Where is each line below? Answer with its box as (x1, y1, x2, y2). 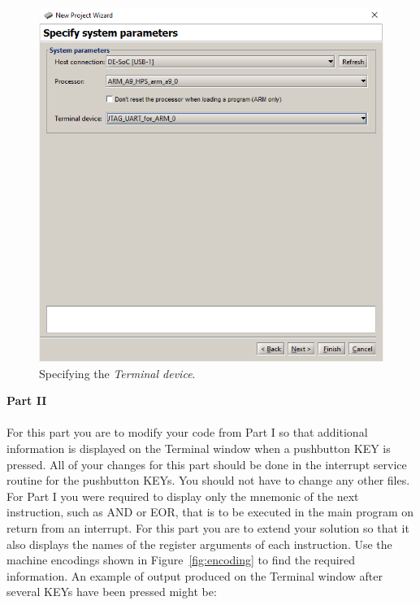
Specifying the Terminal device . (39, 364, 196, 381)
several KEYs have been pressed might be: (6, 583, 217, 600)
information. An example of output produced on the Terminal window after (6, 567, 383, 584)
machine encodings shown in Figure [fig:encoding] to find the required (6, 551, 356, 568)
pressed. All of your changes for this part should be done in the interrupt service (6, 455, 407, 472)
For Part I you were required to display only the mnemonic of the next (6, 487, 359, 504)
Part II (6, 392, 47, 409)
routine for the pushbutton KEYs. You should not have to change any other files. (6, 472, 410, 489)
